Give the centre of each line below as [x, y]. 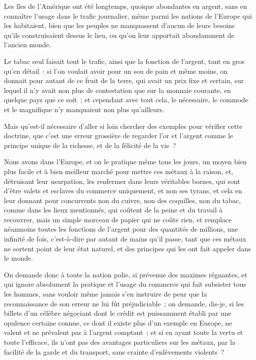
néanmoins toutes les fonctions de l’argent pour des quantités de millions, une [121, 229]
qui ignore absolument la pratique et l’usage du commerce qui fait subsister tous [125, 284]
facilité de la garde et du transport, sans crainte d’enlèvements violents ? [114, 351]
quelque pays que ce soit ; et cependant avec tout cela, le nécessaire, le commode [126, 100]
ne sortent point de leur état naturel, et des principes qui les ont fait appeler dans [128, 248]
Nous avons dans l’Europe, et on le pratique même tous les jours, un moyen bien [126, 162]
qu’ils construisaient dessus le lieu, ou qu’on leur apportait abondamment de [119, 35]
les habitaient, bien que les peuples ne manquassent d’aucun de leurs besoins [119, 25]
